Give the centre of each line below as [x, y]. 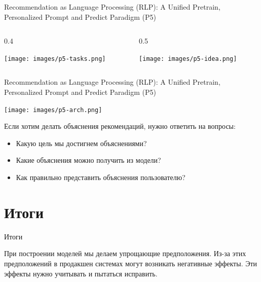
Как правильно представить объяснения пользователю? [101, 177]
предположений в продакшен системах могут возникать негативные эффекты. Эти [131, 263]
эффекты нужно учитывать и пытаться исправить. [81, 273]
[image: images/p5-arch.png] [53, 110]
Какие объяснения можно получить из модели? [88, 160]
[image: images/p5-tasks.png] [55, 59]
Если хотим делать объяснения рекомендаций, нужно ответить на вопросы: [120, 126]
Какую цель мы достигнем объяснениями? [81, 143]
